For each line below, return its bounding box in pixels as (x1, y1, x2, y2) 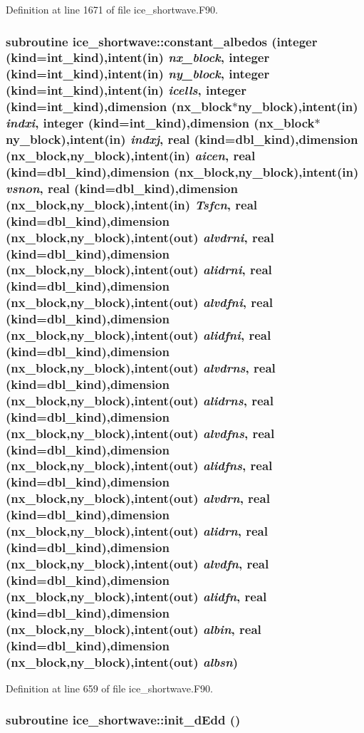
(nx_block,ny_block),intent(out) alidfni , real (6, 326, 271, 344)
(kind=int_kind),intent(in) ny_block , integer (6, 65, 270, 83)
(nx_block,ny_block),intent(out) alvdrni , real (6, 228, 274, 246)
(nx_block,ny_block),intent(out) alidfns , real (6, 457, 273, 474)
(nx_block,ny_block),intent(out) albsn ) (6, 653, 239, 670)
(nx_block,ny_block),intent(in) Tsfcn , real (6, 195, 258, 213)
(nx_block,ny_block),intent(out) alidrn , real (6, 522, 268, 540)
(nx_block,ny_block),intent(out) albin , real (6, 620, 261, 638)
